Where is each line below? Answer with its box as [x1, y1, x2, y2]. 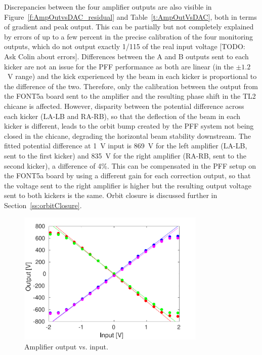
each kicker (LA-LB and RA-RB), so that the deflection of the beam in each [4, 110, 241, 121]
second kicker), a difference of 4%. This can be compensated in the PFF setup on [4, 160, 256, 171]
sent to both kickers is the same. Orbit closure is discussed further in [4, 190, 217, 201]
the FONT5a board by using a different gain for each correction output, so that [4, 170, 251, 181]
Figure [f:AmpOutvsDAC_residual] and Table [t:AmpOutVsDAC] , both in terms [4, 11, 257, 22]
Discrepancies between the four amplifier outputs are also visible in [4, 2, 212, 12]
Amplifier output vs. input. [24, 341, 108, 351]
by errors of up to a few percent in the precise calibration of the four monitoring [4, 31, 253, 42]
